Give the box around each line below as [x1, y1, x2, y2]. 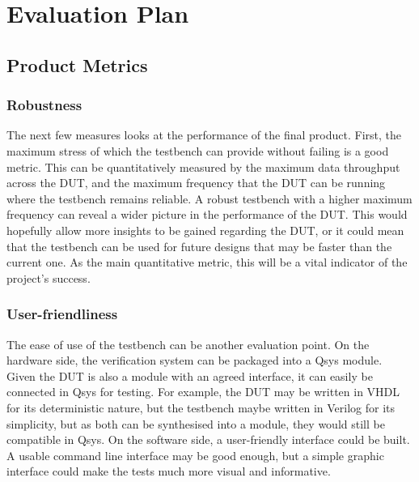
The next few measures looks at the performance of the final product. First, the [6, 126, 401, 143]
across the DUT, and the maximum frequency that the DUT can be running [6, 174, 386, 191]
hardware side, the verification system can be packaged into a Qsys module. [6, 352, 383, 369]
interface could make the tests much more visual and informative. [6, 463, 331, 480]
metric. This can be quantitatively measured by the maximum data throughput [6, 158, 400, 175]
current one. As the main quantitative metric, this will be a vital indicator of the [6, 254, 408, 271]
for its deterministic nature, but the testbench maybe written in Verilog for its [6, 399, 396, 416]
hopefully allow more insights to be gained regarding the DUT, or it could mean [6, 221, 404, 238]
